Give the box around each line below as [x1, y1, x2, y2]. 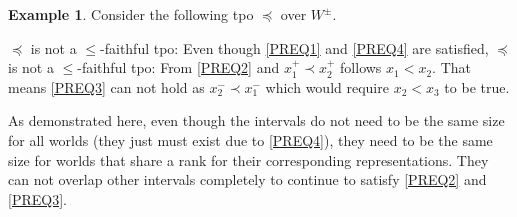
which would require [265, 76, 389, 97]
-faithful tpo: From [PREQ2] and [77, 57, 280, 78]
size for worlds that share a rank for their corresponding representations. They [8, 149, 489, 170]
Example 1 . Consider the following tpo [8, 4, 254, 24]
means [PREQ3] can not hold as [8, 76, 205, 97]
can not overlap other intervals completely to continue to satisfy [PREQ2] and [8, 169, 487, 190]
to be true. [444, 76, 510, 97]
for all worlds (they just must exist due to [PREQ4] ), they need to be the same [8, 129, 493, 150]
